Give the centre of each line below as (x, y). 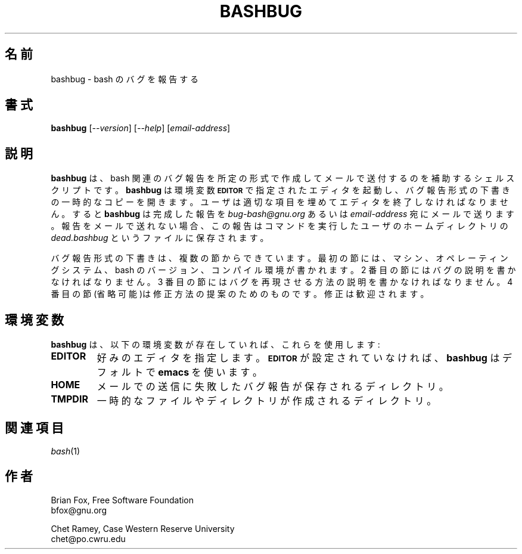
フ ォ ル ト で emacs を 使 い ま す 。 (180, 372)
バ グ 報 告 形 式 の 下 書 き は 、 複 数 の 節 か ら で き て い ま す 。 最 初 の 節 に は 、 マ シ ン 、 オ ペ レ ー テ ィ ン (279, 258)
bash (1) (66, 451)
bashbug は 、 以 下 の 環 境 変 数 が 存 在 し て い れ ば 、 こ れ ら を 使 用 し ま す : (215, 345)
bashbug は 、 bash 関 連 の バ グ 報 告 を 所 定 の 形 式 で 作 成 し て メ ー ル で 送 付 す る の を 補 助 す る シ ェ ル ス (283, 178)
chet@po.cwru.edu (88, 538)
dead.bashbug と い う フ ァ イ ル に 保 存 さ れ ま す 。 (160, 238)
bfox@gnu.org (79, 510)
